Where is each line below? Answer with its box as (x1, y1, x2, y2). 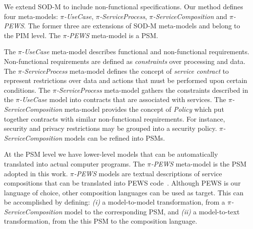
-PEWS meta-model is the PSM (151, 158, 247, 168)
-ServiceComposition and (153, 11, 228, 21)
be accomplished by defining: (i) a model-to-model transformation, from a (4, 197, 225, 207)
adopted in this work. (4, 168, 68, 178)
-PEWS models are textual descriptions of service (74, 168, 222, 178)
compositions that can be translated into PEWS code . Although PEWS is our (4, 178, 241, 188)
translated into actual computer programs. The (4, 158, 145, 168)
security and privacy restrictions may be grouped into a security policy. (4, 123, 217, 133)
